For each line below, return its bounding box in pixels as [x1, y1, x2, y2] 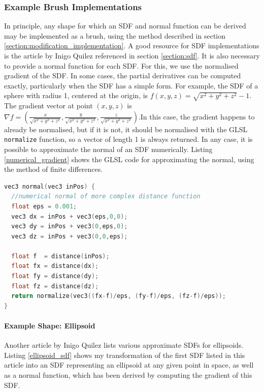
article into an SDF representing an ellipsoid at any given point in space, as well [4, 359, 254, 370]
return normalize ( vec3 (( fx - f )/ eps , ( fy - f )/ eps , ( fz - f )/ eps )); [11, 292, 226, 300]
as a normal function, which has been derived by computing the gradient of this [4, 370, 252, 380]
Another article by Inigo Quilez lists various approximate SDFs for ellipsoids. [4, 340, 244, 350]
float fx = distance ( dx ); [11, 262, 99, 270]
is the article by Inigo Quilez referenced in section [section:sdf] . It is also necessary [4, 50, 260, 61]
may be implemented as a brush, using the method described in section [4, 30, 226, 41]
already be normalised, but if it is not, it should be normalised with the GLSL [4, 124, 248, 134]
